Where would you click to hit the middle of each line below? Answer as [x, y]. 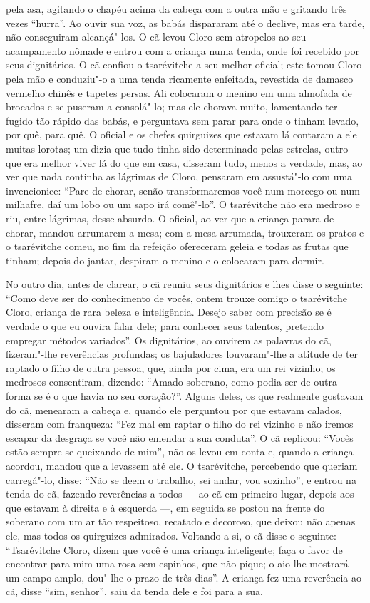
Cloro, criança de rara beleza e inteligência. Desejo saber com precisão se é [169, 312]
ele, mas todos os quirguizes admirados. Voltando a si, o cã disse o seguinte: [171, 535]
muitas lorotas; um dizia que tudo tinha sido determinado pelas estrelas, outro [177, 148]
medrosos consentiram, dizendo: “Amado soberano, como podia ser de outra [171, 382]
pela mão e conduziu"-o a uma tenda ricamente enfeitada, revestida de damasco [180, 78]
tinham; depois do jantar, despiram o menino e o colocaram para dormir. [165, 260]
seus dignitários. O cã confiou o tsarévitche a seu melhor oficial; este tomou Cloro [184, 65]
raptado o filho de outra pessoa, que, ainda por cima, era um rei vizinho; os [171, 367]
